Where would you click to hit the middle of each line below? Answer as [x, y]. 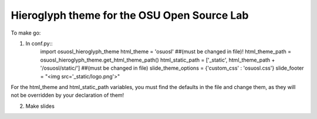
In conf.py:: [39, 43]
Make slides [40, 106]
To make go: [26, 33]
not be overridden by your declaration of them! [68, 95]
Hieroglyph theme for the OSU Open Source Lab [130, 15]
